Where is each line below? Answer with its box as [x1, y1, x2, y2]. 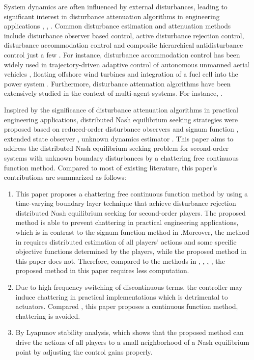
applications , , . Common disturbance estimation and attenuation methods [4, 21, 231, 31]
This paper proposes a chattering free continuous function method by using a [15, 188, 248, 198]
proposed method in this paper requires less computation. [15, 265, 189, 276]
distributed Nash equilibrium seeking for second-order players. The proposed [15, 207, 246, 218]
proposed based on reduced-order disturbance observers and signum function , [4, 124, 239, 134]
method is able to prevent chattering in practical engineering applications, [15, 217, 239, 227]
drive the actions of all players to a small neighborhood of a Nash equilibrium [15, 337, 250, 347]
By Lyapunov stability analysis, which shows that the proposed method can [15, 327, 244, 337]
